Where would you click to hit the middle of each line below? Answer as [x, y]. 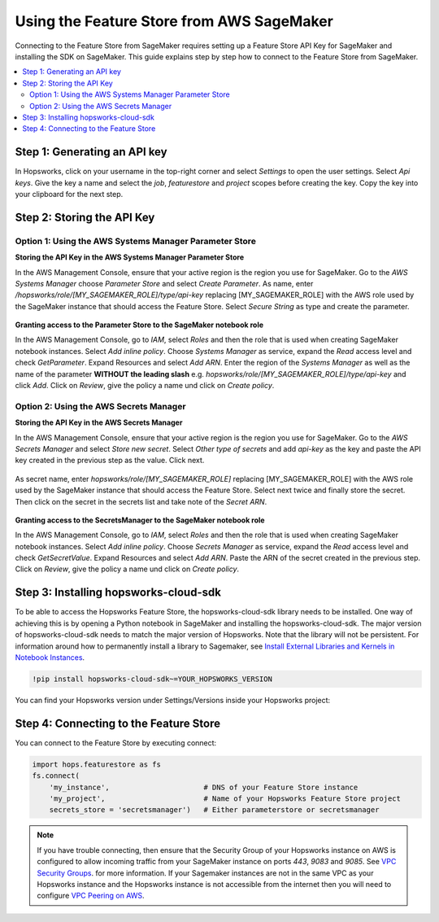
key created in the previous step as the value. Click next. [110, 461]
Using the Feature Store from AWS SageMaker [174, 21]
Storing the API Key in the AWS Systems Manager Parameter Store [130, 257]
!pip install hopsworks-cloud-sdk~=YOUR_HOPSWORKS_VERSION [152, 679]
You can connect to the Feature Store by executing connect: [116, 743]
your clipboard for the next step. [69, 194]
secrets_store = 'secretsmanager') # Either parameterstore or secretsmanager [214, 810]
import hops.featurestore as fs [97, 764]
